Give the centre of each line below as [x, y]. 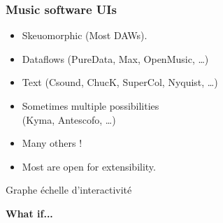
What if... [29, 213]
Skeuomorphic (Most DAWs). [85, 35]
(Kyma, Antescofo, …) [69, 119]
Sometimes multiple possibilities [91, 106]
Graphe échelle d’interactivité [69, 190]
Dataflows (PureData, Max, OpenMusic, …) [115, 58]
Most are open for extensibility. [89, 166]
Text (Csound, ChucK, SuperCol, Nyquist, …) [120, 82]
